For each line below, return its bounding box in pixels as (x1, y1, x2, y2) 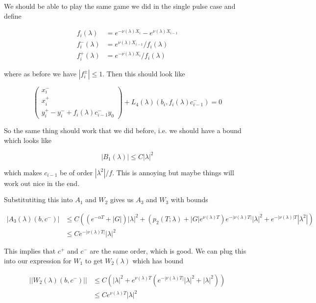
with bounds (170, 194, 208, 205)
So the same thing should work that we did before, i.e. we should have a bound (4, 125, 242, 135)
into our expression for (4, 255, 72, 265)
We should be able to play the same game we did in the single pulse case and (4, 1, 236, 11)
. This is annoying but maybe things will (112, 167, 234, 177)
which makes (4, 167, 42, 177)
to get (85, 255, 103, 265)
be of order (59, 167, 93, 177)
